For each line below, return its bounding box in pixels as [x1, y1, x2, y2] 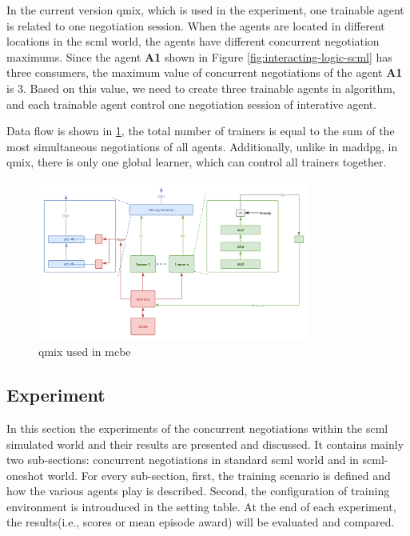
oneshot [6, 466, 44, 483]
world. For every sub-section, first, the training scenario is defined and [47, 466, 391, 483]
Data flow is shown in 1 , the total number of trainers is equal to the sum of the [6, 122, 395, 139]
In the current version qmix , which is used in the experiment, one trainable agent [6, 2, 404, 18]
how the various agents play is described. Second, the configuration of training [6, 482, 390, 499]
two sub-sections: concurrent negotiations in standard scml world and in [6, 451, 359, 468]
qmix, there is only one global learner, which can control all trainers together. [6, 154, 387, 170]
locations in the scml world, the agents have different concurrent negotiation [6, 33, 380, 50]
